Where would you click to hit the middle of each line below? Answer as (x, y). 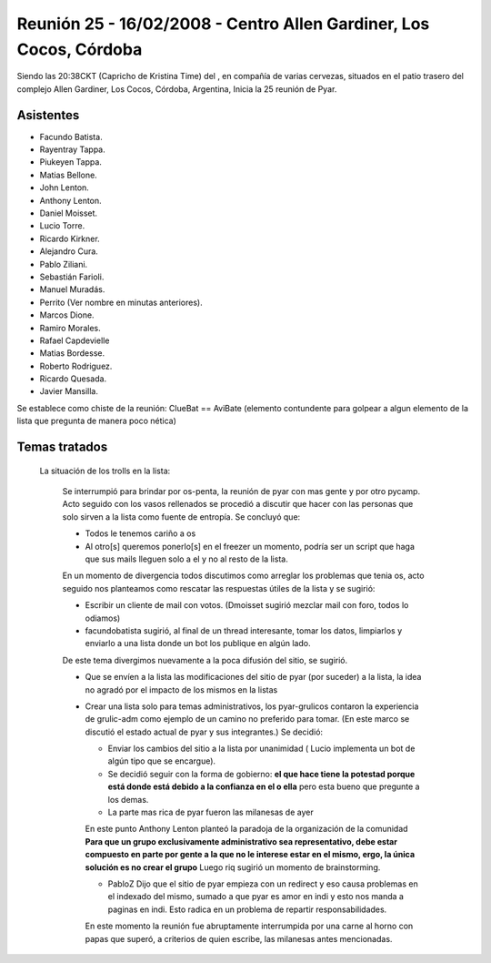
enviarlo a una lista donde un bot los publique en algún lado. (198, 644)
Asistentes (48, 115)
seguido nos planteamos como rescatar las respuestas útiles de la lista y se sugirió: (219, 588)
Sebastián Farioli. (72, 277)
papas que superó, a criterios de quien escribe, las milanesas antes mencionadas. (239, 938)
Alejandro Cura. (69, 251)
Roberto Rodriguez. (76, 366)
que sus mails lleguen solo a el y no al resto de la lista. (186, 559)
